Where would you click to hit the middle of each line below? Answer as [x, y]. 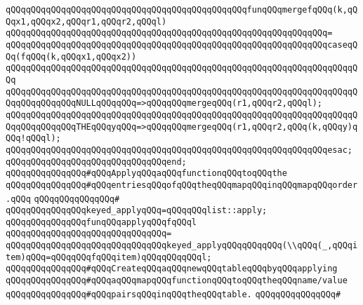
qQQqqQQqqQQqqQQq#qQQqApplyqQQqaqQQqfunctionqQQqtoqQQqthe [146, 174]
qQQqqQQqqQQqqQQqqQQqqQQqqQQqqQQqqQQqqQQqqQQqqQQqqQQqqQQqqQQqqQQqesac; [179, 150]
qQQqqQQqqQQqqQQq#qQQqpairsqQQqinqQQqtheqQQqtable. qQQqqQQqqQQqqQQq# [173, 294]
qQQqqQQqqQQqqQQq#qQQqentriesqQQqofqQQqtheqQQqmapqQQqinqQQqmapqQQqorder [182, 185]
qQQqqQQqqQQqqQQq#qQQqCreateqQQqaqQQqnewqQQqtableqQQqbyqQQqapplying [172, 269]
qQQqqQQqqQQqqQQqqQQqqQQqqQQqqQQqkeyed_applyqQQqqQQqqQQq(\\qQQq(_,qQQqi [182, 246]
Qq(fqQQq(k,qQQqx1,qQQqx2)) [71, 56]
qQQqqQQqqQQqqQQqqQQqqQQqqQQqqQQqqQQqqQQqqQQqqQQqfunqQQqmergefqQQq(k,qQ [182, 10]
